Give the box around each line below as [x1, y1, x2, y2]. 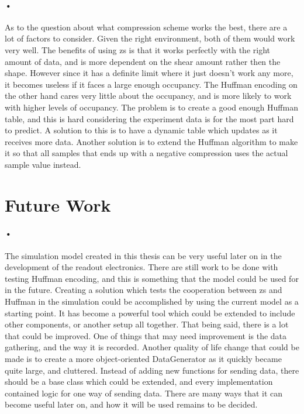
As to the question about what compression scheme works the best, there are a [5, 20, 288, 33]
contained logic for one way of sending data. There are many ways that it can [5, 387, 283, 399]
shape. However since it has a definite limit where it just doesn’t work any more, [5, 67, 293, 79]
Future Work [5, 192, 111, 216]
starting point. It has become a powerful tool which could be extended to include [5, 306, 295, 319]
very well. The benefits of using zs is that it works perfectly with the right [5, 43, 270, 56]
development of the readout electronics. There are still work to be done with [5, 261, 278, 273]
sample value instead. [5, 158, 81, 170]
